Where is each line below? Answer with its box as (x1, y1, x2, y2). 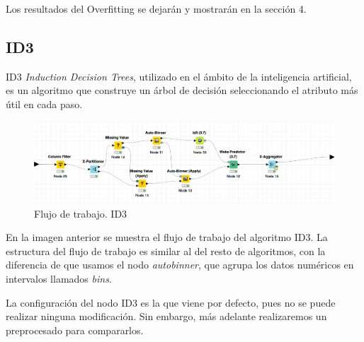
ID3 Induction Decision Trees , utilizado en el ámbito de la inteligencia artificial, (6, 69, 352, 83)
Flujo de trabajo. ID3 (34, 206, 127, 220)
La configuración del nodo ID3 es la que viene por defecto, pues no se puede (6, 295, 336, 309)
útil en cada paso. (6, 96, 83, 111)
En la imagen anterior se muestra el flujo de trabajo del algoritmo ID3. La (6, 230, 328, 244)
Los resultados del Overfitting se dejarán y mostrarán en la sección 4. (6, 1, 307, 16)
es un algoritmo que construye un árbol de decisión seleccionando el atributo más (6, 83, 358, 98)
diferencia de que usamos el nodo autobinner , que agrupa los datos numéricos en (6, 257, 354, 272)
